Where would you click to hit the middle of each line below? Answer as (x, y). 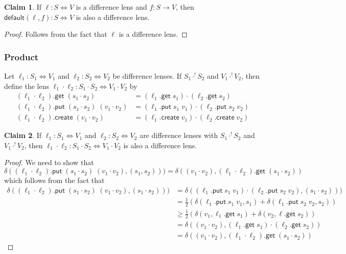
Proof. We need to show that (49, 162)
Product (21, 56)
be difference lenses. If (147, 76)
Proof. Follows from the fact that (56, 34)
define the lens (27, 86)
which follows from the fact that (54, 180)
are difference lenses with (179, 135)
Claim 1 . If (23, 7)
